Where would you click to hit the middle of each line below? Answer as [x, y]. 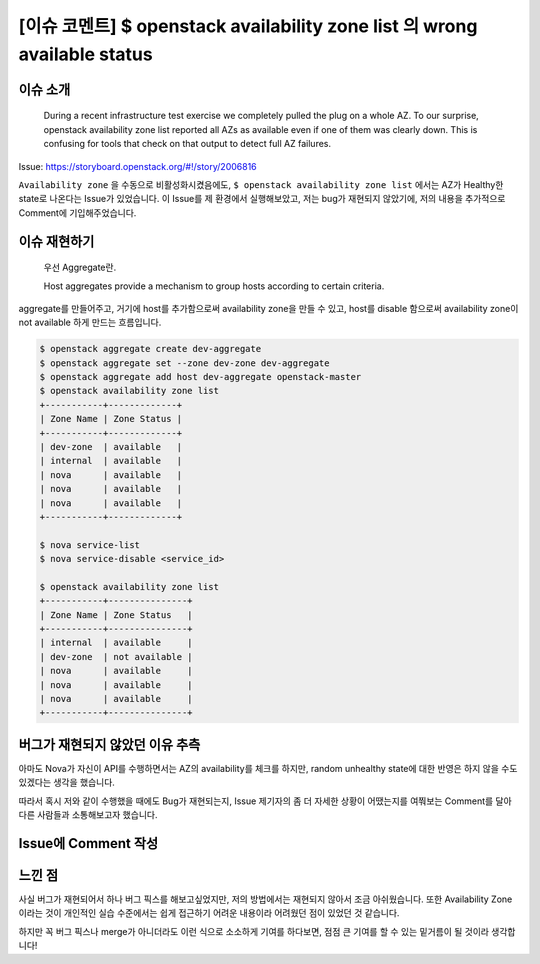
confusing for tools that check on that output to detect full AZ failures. [187, 144]
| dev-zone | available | [111, 446]
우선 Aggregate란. [80, 267]
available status [86, 54]
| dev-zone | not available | [116, 656]
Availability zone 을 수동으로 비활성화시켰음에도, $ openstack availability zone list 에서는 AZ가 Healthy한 [261, 184]
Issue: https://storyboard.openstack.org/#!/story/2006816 [137, 166]
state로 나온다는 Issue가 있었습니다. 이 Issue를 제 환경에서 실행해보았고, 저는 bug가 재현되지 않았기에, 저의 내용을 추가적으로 [262, 199]
